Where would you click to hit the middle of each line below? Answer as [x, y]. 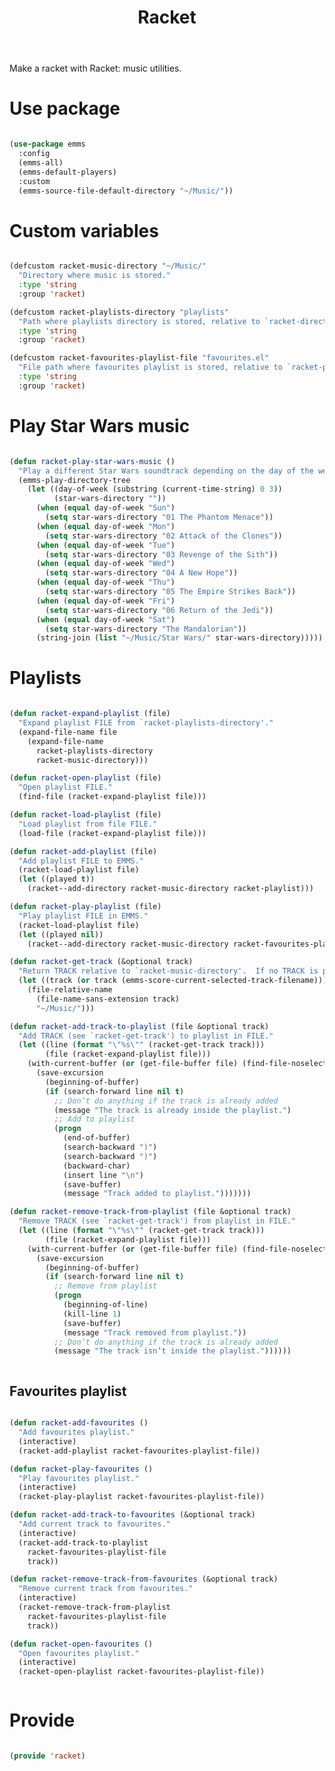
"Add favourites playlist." [77, 1432]
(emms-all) [41, 162]
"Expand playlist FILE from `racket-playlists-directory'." [146, 723]
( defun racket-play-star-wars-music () [92, 461]
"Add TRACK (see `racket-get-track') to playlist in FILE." [146, 1036]
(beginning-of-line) [105, 1305]
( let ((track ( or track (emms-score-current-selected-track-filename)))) [175, 981]
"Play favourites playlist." [79, 1478]
